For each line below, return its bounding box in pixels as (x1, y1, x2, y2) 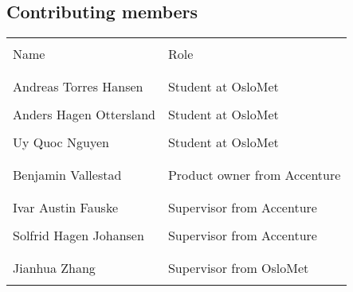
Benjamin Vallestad (13, 165, 122, 185)
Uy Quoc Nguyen (13, 133, 109, 152)
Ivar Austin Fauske (13, 198, 119, 217)
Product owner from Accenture (167, 165, 341, 185)
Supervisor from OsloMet (167, 259, 309, 278)
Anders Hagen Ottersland (13, 105, 155, 124)
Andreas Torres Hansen (13, 77, 143, 96)
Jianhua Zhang (13, 259, 96, 278)
